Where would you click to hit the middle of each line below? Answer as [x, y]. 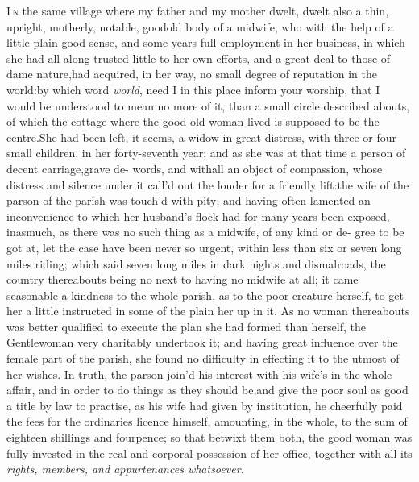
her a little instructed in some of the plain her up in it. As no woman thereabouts [208, 311]
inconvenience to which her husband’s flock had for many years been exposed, [198, 216]
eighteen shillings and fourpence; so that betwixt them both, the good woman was [209, 437]
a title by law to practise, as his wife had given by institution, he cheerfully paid [205, 405]
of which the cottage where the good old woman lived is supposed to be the [193, 121]
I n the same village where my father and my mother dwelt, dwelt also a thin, [198, 10]
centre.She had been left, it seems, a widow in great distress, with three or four [201, 137]
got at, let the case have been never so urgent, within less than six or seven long [204, 247]
